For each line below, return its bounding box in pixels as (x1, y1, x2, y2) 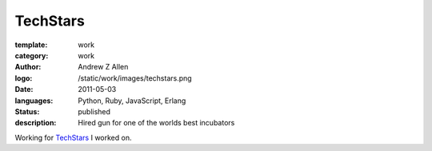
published (78, 106, 111, 116)
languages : (14, 96, 54, 105)
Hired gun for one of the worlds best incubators (78, 118, 235, 128)
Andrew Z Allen (78, 62, 129, 72)
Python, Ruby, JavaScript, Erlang (78, 96, 186, 105)
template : (14, 40, 48, 50)
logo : (14, 73, 33, 83)
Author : (14, 62, 42, 72)
